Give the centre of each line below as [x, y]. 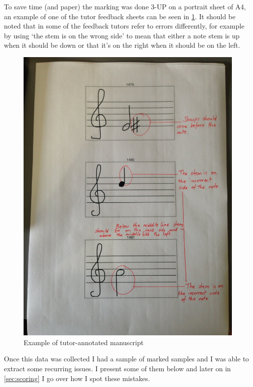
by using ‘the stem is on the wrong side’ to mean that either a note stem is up [122, 35]
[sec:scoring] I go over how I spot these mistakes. [77, 378]
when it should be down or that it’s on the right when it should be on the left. [122, 45]
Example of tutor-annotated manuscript [84, 342]
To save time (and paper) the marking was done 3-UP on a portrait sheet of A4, [125, 6]
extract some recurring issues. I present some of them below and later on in [117, 369]
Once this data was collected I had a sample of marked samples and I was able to [126, 359]
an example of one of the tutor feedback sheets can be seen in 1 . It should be [120, 16]
